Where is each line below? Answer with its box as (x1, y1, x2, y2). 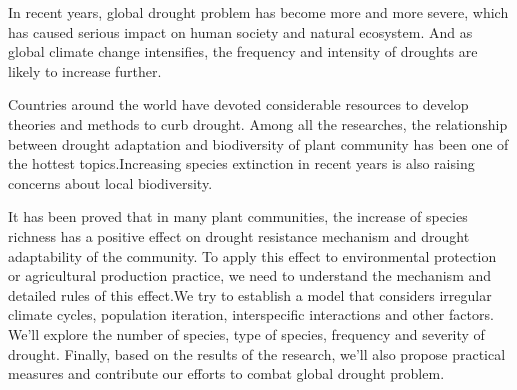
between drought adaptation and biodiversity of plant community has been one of (8, 133, 509, 154)
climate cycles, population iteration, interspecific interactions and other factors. (8, 304, 494, 325)
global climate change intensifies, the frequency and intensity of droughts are (8, 41, 478, 62)
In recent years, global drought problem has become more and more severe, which (8, 2, 509, 22)
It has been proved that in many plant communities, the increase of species (8, 206, 468, 227)
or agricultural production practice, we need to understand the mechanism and (8, 265, 492, 286)
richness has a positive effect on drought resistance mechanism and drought (8, 225, 470, 246)
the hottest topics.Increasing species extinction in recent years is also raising (8, 153, 475, 174)
